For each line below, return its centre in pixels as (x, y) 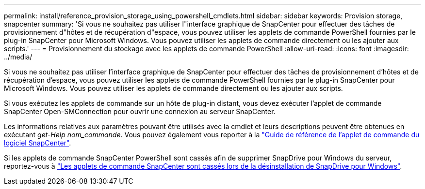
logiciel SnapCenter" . (38, 143)
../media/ (18, 57)
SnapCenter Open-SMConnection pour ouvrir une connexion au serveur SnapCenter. (140, 111)
